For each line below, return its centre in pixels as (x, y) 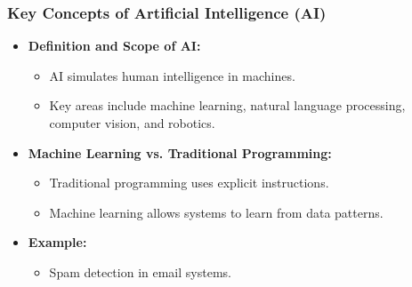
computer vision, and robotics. (132, 123)
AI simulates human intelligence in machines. (172, 75)
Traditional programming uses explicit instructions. (189, 183)
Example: (57, 242)
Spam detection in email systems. (140, 271)
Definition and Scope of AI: (114, 46)
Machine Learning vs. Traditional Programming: (180, 152)
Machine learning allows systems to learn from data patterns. (216, 212)
